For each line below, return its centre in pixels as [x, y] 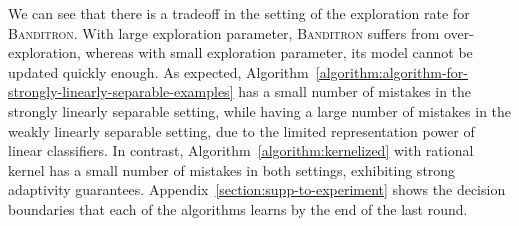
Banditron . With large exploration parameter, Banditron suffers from [224, 32]
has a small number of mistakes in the [355, 91]
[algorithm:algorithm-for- [391, 71]
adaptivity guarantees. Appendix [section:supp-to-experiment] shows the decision [257, 189]
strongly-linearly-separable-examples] [121, 91]
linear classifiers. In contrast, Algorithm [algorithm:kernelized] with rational [241, 150]
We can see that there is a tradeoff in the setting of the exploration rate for [239, 13]
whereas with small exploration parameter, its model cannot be [279, 52]
